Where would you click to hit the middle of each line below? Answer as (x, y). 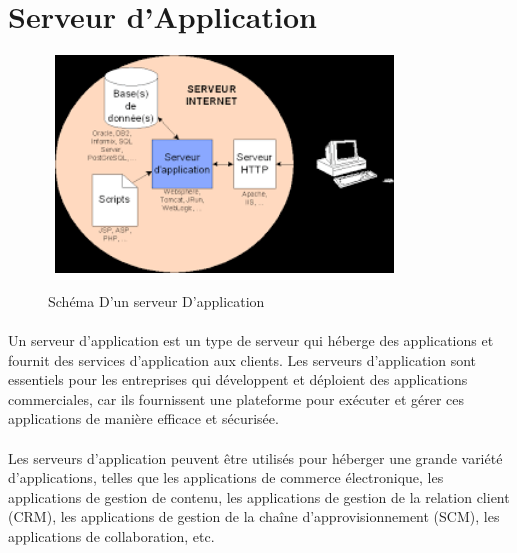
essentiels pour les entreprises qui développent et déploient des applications (238, 379)
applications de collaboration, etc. (111, 535)
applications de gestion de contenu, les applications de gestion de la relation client (259, 496)
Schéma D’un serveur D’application (156, 300)
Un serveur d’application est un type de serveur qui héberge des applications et (251, 339)
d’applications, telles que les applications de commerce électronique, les (226, 477)
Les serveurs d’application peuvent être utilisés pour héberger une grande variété (255, 457)
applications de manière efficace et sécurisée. (143, 418)
